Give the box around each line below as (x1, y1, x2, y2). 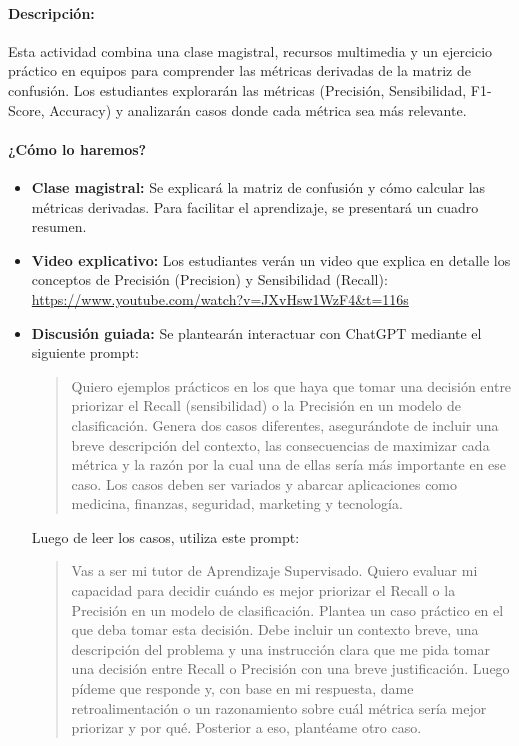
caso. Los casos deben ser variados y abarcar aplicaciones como (71, 473, 458, 494)
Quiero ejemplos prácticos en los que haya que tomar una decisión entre (71, 375, 512, 396)
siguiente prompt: (31, 342, 139, 363)
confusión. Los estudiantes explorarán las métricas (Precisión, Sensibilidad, (8, 79, 467, 100)
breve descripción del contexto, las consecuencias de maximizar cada (71, 434, 490, 455)
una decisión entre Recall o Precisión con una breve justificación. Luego (71, 658, 510, 679)
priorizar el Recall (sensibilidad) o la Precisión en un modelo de (71, 395, 461, 416)
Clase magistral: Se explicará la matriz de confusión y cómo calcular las (31, 176, 486, 197)
